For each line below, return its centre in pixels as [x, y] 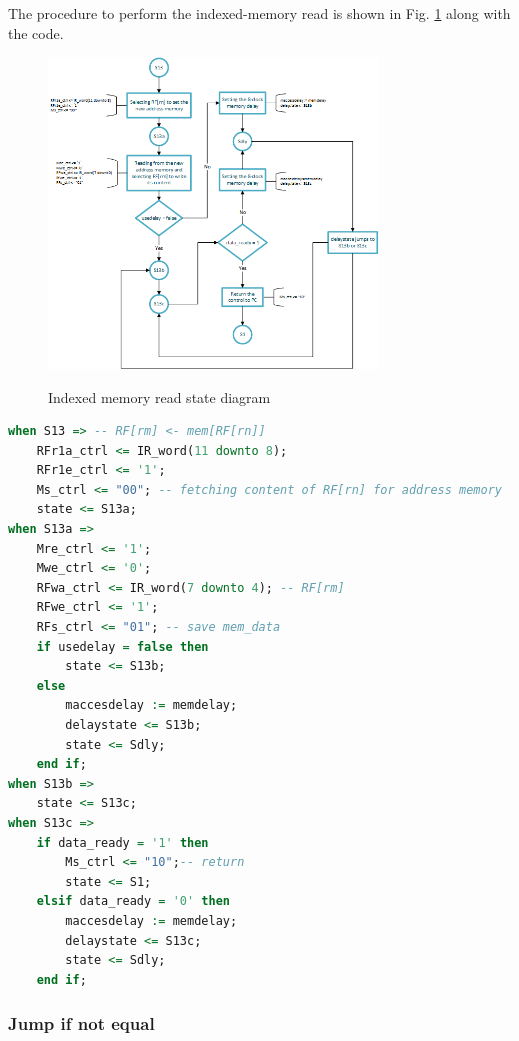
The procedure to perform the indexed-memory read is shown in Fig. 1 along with [259, 13]
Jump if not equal [81, 1023]
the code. [36, 32]
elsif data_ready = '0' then [133, 901]
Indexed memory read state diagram [159, 396]
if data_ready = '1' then [122, 842]
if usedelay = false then [122, 646]
